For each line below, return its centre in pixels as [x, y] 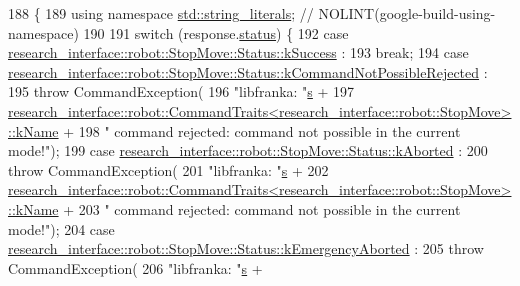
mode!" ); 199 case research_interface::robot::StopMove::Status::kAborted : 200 [248, 150]
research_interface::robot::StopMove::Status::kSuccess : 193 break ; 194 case [238, 52]
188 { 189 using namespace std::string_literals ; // [161, 13]
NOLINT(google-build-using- [407, 13]
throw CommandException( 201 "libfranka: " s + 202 [168, 169]
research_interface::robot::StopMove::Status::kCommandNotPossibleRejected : [248, 71]
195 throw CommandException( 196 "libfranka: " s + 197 [181, 91]
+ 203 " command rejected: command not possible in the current [262, 208]
